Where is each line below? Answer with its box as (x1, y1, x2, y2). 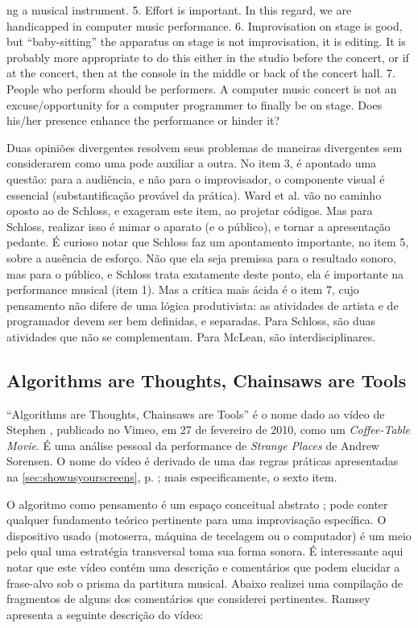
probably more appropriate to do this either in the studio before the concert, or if (6, 48, 409, 65)
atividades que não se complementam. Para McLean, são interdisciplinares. (6, 328, 376, 345)
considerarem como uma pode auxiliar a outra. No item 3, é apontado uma (6, 155, 377, 171)
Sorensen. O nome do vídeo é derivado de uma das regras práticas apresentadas (6, 452, 399, 469)
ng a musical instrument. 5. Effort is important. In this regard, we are (6, 2, 352, 18)
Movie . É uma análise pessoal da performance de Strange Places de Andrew (6, 436, 379, 453)
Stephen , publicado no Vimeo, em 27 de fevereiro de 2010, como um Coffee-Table (6, 421, 411, 438)
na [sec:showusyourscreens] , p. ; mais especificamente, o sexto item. (6, 469, 337, 485)
